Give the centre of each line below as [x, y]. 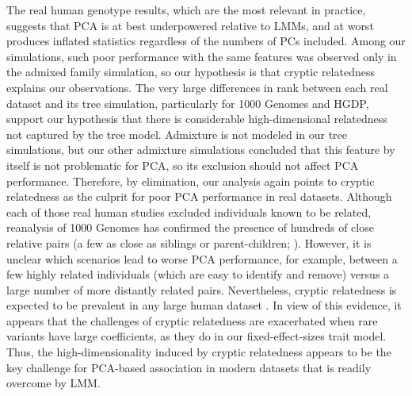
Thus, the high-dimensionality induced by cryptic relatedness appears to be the [199, 352]
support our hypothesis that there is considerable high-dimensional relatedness [197, 119]
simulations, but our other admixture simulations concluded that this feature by [201, 150]
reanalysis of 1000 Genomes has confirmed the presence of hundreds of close [190, 227]
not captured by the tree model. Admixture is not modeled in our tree [177, 134]
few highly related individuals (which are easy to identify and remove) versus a [198, 274]
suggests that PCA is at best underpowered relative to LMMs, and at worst [190, 25]
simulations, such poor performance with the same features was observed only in [202, 56]
